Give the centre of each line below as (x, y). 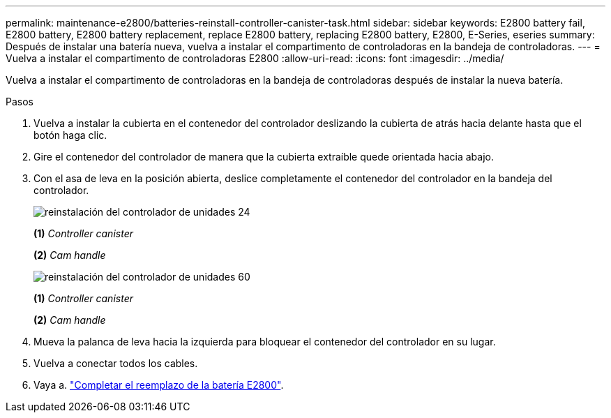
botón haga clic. (70, 135)
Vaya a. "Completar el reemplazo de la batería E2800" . (159, 385)
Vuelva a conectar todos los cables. (116, 363)
